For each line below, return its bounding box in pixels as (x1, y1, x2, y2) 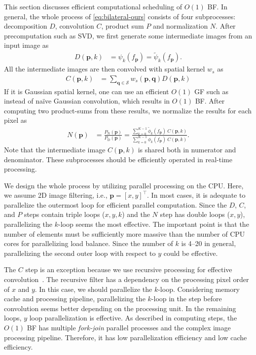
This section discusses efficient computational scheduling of (4, 1, 183, 11)
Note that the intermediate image (4, 144, 106, 154)
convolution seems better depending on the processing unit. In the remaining (4, 303, 236, 313)
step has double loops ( (160, 209, 230, 219)
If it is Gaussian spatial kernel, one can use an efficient (4, 86, 169, 96)
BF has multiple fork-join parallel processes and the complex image (27, 322, 231, 333)
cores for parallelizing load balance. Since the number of (4, 238, 173, 248)
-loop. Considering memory (158, 284, 240, 294)
